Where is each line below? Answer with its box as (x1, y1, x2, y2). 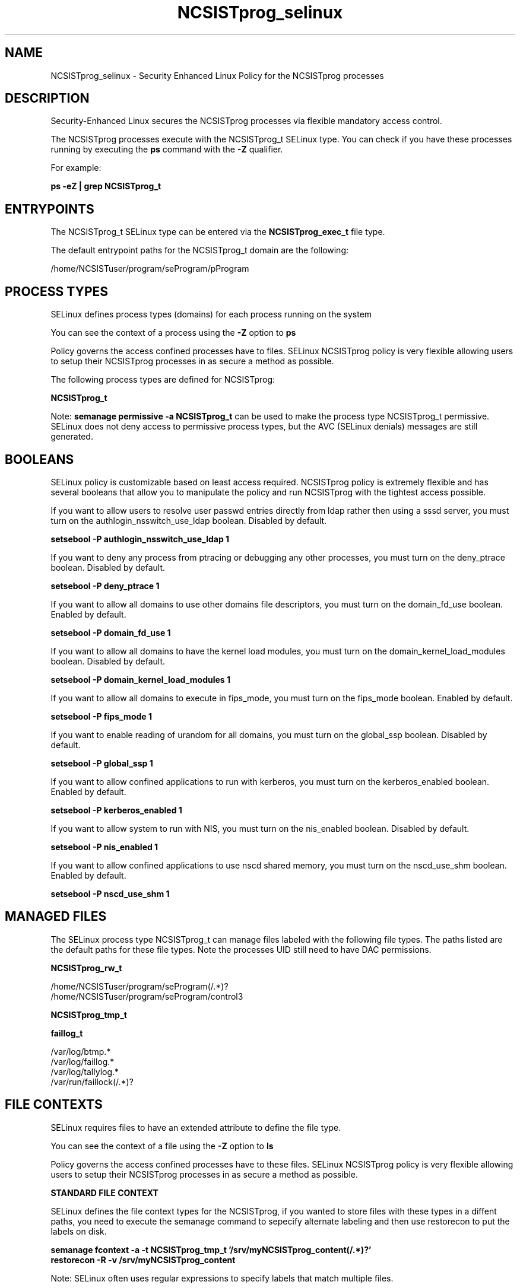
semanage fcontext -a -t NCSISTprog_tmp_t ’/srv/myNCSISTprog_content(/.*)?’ (50, 1244, 372, 1255)
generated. (50, 431, 93, 442)
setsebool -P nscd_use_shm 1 (50, 888, 170, 899)
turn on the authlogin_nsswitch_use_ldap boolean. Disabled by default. (50, 515, 327, 526)
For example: (50, 163, 102, 173)
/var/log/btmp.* (50, 1046, 111, 1057)
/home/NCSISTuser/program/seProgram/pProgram (50, 263, 249, 274)
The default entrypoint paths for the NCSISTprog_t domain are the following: (50, 245, 349, 256)
